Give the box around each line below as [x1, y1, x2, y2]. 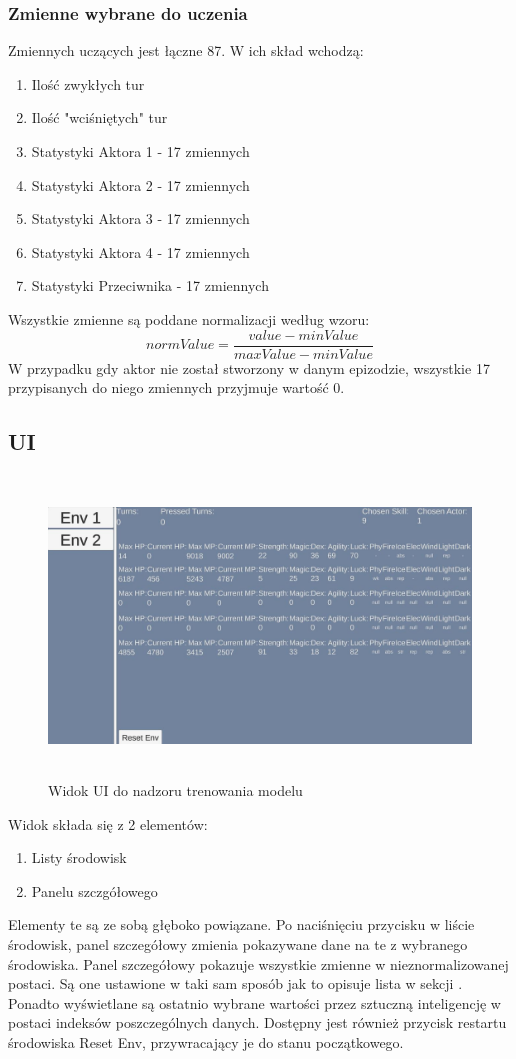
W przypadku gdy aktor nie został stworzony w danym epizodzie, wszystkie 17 [8, 357, 490, 378]
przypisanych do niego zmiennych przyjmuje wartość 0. [8, 377, 345, 398]
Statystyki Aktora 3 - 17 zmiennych [31, 208, 250, 229]
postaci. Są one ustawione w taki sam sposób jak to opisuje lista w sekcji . [8, 973, 463, 994]
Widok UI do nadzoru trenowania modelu [48, 779, 303, 800]
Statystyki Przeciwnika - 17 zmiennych [31, 275, 269, 296]
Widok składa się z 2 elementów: [8, 813, 208, 834]
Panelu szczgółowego [31, 880, 158, 901]
